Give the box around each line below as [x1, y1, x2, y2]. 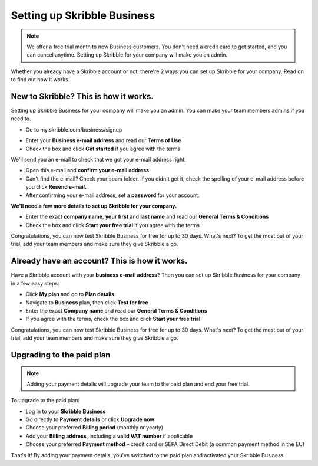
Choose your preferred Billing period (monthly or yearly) [25, 424, 164, 431]
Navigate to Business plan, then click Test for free [25, 298, 148, 306]
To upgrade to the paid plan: [11, 397, 79, 404]
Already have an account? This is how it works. [11, 256, 188, 266]
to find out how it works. [11, 76, 70, 83]
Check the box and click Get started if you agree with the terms [25, 145, 181, 152]
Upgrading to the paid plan [11, 350, 111, 360]
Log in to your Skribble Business [25, 408, 106, 415]
